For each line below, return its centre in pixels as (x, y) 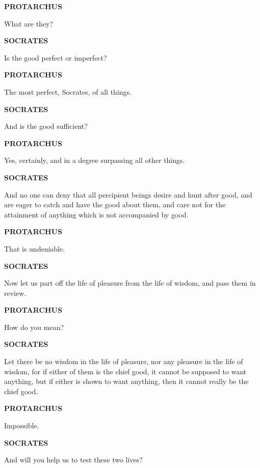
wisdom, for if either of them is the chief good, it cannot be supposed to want (125, 371)
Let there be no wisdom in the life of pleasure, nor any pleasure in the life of (124, 361)
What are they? (29, 23)
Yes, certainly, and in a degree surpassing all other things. (95, 160)
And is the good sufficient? (46, 126)
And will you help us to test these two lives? (73, 460)
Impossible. (22, 425)
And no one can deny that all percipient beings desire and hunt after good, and (128, 194)
